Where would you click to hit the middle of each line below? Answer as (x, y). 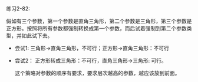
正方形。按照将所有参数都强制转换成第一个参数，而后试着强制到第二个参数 (96, 28)
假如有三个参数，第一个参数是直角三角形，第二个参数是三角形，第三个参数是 (99, 21)
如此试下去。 (37, 36)
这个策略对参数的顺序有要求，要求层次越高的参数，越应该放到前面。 (97, 73)
